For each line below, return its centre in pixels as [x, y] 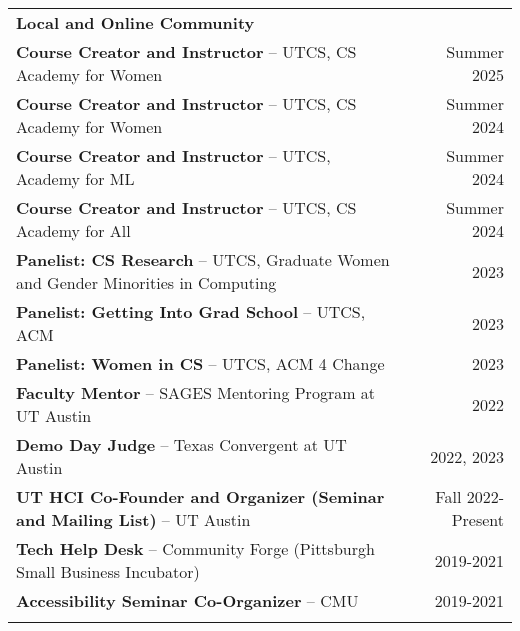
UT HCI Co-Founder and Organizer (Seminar [200, 496]
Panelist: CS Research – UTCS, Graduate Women [203, 259]
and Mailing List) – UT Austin [133, 519]
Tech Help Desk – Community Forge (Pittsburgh [195, 548]
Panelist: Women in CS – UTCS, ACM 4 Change [200, 363]
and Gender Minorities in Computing [146, 282]
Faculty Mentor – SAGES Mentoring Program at [196, 392]
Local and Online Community [135, 22]
